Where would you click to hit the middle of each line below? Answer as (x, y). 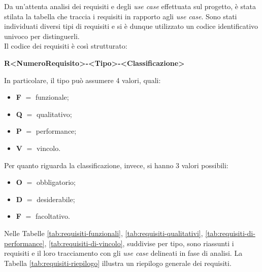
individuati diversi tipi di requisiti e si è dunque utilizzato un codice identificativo (131, 26)
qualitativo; (54, 114)
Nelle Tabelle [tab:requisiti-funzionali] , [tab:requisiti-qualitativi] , (104, 233)
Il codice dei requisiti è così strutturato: (66, 46)
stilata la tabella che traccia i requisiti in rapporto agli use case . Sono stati (121, 16)
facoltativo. (53, 216)
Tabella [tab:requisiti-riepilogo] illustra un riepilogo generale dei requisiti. (118, 263)
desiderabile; (56, 199)
